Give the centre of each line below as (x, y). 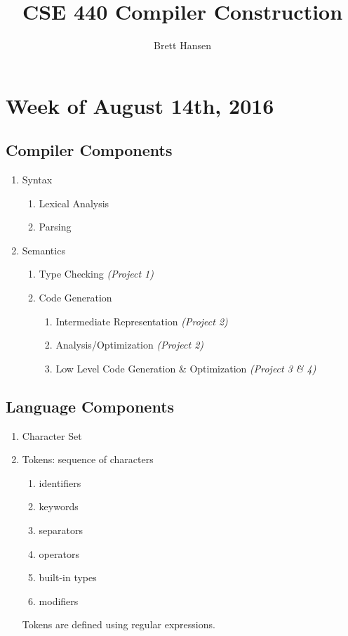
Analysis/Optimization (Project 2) (130, 345)
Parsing (55, 227)
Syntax (37, 180)
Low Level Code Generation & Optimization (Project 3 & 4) (186, 368)
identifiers (60, 482)
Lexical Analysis (74, 203)
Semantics (43, 250)
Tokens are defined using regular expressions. (119, 624)
